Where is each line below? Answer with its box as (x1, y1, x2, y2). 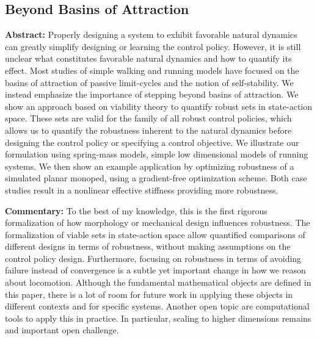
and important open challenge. (5, 324, 119, 336)
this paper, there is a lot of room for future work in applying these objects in (5, 288, 293, 300)
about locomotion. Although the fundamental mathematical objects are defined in (5, 276, 312, 289)
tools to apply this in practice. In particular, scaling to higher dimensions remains (5, 311, 312, 324)
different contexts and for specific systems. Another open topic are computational (5, 300, 310, 313)
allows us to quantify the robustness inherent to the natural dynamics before (5, 123, 292, 136)
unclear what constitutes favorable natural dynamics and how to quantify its (5, 52, 292, 65)
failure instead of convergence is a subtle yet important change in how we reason (5, 264, 306, 277)
